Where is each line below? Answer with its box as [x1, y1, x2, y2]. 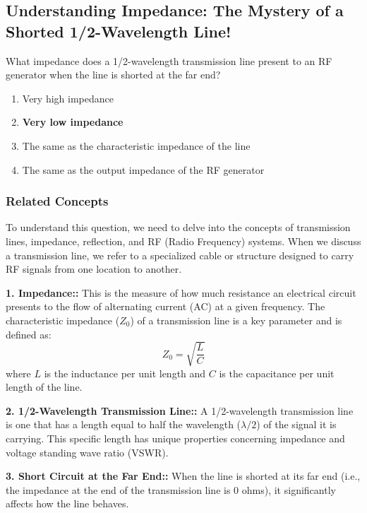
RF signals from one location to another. [6, 261, 182, 276]
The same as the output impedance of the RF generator [22, 162, 265, 177]
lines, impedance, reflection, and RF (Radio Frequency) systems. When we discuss [6, 233, 361, 248]
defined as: [6, 326, 52, 341]
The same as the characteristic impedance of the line [22, 138, 251, 153]
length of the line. [6, 379, 83, 394]
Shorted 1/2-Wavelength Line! [6, 20, 231, 42]
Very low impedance [22, 114, 124, 129]
